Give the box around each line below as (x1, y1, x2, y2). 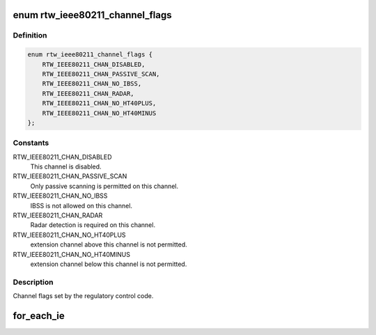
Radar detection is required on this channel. (30, 221, 156, 229)
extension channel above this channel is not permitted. (30, 240, 187, 249)
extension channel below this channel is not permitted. (30, 260, 187, 268)
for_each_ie (13, 310, 65, 322)
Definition (13, 31, 47, 40)
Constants (13, 138, 49, 148)
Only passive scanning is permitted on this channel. (30, 182, 179, 190)
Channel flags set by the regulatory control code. (13, 292, 154, 300)
